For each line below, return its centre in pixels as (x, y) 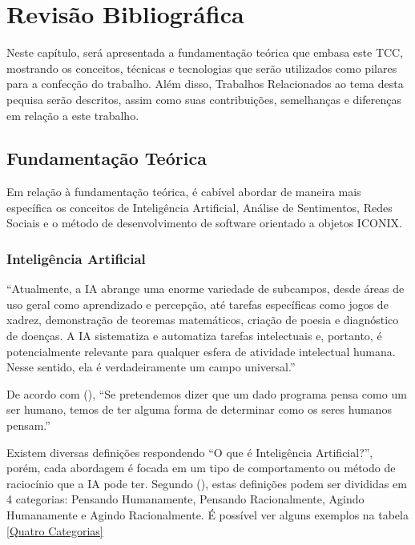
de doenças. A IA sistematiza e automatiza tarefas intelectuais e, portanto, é (194, 336)
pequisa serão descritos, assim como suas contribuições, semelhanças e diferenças (204, 99)
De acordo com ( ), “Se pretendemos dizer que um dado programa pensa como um (207, 393)
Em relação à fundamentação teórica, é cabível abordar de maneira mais (184, 192)
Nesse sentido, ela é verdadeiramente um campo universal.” (151, 367)
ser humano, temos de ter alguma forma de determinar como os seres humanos (199, 409)
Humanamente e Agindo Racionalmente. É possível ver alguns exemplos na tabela (207, 515)
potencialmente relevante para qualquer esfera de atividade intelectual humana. (201, 351)
